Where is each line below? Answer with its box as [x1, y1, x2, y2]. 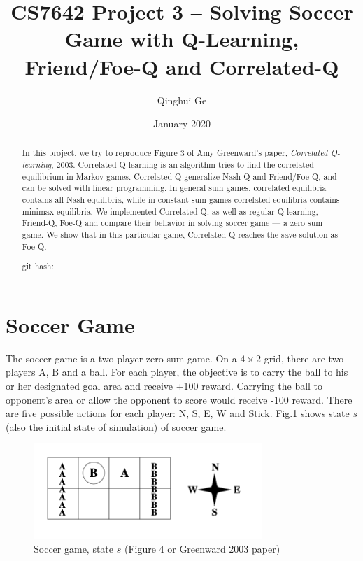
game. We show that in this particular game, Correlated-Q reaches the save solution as [22, 229, 339, 241]
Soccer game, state [34, 541, 114, 555]
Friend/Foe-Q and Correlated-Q [24, 52, 339, 80]
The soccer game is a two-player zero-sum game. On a [6, 350, 237, 365]
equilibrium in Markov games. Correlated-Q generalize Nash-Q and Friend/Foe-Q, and [22, 170, 337, 182]
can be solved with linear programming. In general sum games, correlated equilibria [22, 182, 327, 194]
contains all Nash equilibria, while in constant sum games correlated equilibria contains [22, 194, 340, 206]
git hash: [22, 260, 54, 272]
